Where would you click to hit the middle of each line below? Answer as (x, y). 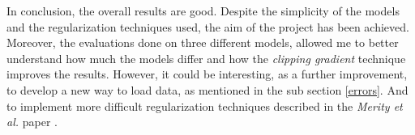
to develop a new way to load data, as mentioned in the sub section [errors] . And (207, 89)
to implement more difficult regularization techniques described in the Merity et (205, 105)
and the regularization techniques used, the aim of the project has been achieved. (208, 26)
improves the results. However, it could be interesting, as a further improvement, (207, 74)
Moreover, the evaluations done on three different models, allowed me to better (203, 42)
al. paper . (32, 122)
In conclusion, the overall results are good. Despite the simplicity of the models (203, 11)
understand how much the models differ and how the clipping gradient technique (206, 58)
